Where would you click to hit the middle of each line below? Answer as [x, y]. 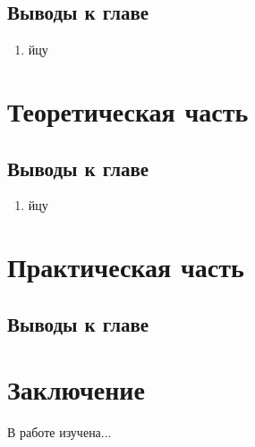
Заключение [76, 389]
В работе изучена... [59, 432]
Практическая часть [126, 267]
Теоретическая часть [128, 110]
